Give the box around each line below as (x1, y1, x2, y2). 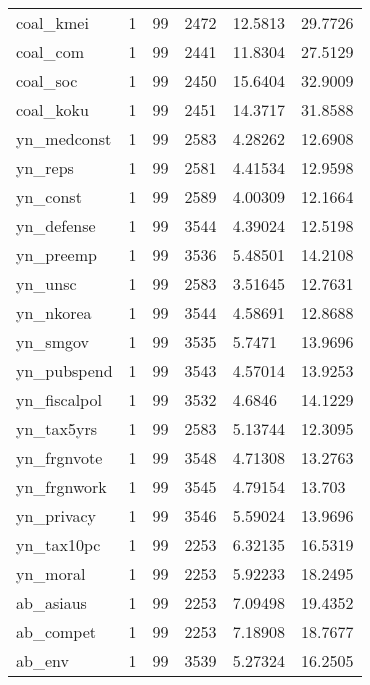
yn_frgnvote (16, 446, 103, 469)
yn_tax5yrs (16, 417, 98, 440)
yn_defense (16, 214, 96, 237)
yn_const (16, 185, 82, 208)
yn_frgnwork (16, 475, 107, 498)
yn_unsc (16, 272, 77, 295)
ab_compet (16, 620, 97, 643)
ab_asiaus (16, 591, 87, 614)
